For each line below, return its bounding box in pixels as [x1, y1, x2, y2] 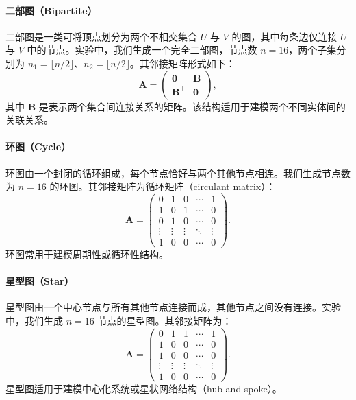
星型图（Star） [5, 274, 74, 288]
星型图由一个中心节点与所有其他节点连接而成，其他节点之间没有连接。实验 [5, 300, 341, 314]
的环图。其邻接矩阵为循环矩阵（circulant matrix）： [49, 179, 276, 193]
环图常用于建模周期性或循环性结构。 [5, 246, 168, 261]
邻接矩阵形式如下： [149, 56, 236, 70]
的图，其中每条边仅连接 [231, 29, 338, 43]
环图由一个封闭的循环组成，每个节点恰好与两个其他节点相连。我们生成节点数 [5, 165, 351, 180]
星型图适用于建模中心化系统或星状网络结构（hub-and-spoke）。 [5, 381, 282, 395]
